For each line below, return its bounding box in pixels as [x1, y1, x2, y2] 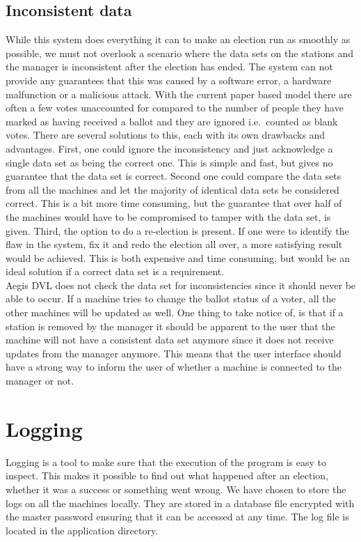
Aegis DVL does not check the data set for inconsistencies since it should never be [6, 277, 356, 292]
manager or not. [6, 373, 74, 388]
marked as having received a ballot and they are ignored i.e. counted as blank [6, 114, 338, 128]
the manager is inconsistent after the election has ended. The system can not [6, 59, 333, 74]
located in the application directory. [6, 522, 159, 537]
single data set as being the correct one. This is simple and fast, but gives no [6, 155, 333, 169]
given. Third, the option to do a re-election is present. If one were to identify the [6, 223, 349, 238]
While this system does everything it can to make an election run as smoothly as [6, 32, 351, 47]
